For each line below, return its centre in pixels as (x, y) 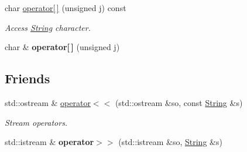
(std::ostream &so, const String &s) (179, 102)
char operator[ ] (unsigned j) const (66, 8)
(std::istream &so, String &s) (170, 142)
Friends (28, 78)
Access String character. (48, 27)
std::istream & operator (49, 142)
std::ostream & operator (48, 102)
